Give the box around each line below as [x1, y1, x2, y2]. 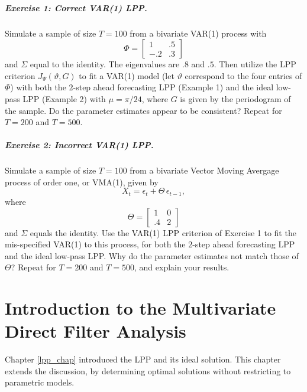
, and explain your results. [134, 261, 230, 273]
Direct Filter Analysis [5, 319, 186, 343]
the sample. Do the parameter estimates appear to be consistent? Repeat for [5, 104, 282, 116]
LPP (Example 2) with [22, 92, 106, 104]
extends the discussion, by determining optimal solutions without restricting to [5, 364, 291, 377]
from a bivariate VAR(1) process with [130, 27, 267, 39]
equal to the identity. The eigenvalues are [30, 58, 180, 70]
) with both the [10, 81, 66, 93]
